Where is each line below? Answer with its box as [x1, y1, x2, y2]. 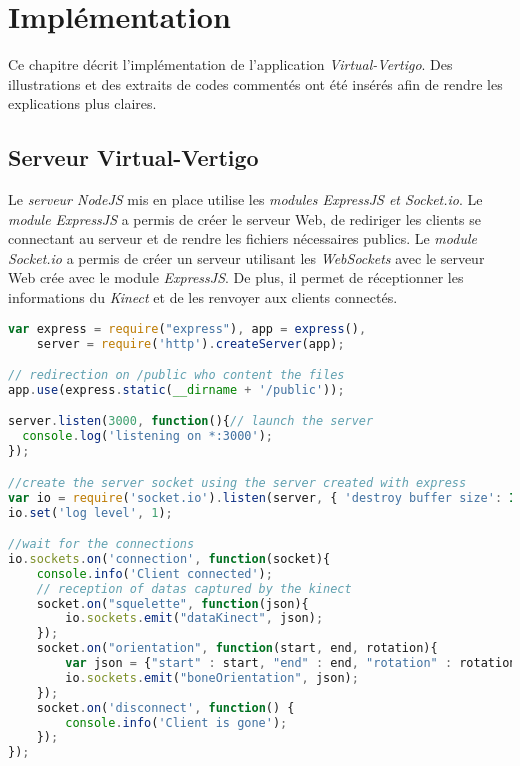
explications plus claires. [8, 93, 157, 114]
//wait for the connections [8, 537, 195, 552]
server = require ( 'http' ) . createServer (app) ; [36, 336, 345, 351]
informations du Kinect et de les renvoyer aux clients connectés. [8, 287, 398, 308]
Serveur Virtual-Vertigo [8, 142, 259, 173]
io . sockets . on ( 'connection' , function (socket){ [8, 551, 331, 566]
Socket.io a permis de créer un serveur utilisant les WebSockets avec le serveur [8, 247, 485, 268]
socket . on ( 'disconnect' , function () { [36, 700, 295, 715]
